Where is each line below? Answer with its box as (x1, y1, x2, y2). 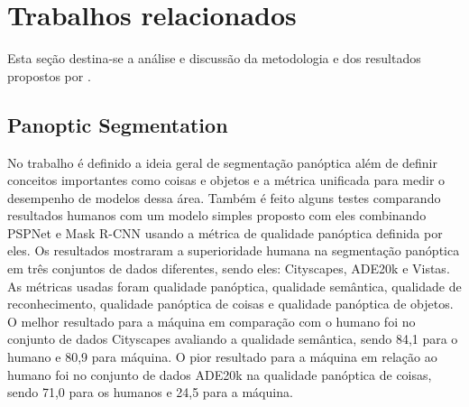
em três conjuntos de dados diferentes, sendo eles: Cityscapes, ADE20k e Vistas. (7, 259, 450, 278)
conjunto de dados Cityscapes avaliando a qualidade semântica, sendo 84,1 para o (7, 329, 458, 348)
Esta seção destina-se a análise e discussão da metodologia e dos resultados (7, 49, 421, 68)
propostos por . (7, 66, 91, 85)
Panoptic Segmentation (7, 110, 228, 138)
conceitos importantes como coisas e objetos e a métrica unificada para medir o (7, 171, 446, 190)
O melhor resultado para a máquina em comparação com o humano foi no (7, 311, 416, 330)
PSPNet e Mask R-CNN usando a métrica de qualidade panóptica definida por (7, 223, 443, 242)
